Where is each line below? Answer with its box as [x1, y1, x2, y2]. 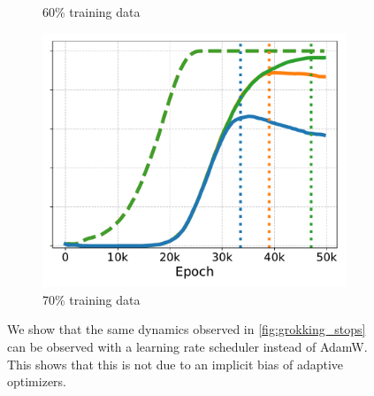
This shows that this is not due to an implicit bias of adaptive [7, 354, 344, 373]
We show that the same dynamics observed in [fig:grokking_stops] [7, 320, 366, 338]
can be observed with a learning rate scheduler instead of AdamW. [7, 338, 368, 356]
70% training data [42, 290, 141, 308]
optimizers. [7, 372, 67, 391]
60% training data [42, 3, 141, 20]
